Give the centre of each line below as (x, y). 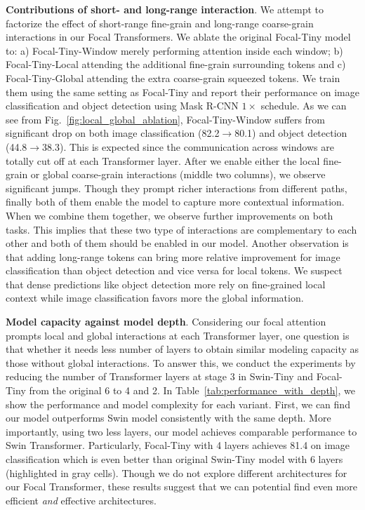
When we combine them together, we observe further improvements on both (170, 215)
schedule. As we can (304, 106)
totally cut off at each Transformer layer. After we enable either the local (163, 160)
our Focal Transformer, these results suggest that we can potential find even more (181, 486)
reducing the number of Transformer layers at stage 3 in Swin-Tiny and (159, 376)
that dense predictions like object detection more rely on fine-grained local (166, 284)
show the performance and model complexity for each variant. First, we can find (178, 404)
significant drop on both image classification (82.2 (113, 133)
